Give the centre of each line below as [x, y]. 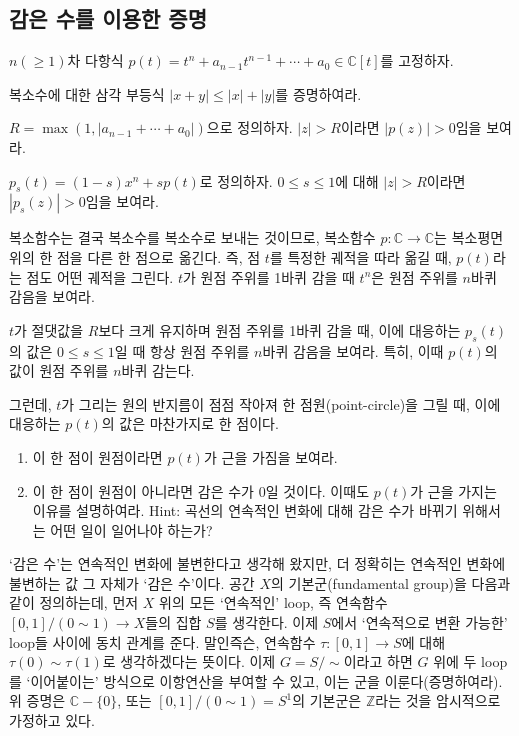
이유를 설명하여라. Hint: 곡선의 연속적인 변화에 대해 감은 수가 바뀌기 [245, 510]
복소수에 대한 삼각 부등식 [87, 93]
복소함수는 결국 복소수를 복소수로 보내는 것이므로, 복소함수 [192, 237]
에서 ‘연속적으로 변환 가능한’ [419, 622]
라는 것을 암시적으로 [438, 700]
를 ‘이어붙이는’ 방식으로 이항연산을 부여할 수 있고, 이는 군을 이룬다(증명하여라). [256, 680]
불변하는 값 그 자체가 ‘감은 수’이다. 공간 [132, 582]
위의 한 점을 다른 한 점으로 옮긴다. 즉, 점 [135, 256]
